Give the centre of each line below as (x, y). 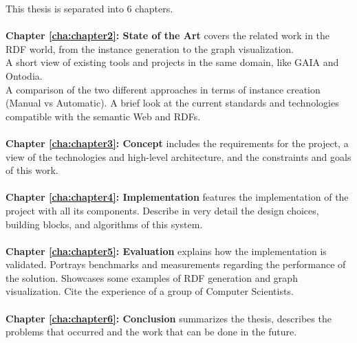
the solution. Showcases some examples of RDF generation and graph (152, 277)
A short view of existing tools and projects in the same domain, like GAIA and (172, 62)
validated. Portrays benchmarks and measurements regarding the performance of (176, 264)
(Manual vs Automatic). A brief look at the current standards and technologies (172, 103)
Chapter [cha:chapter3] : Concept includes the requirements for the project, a (177, 143)
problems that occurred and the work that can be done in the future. (151, 332)
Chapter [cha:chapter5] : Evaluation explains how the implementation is (166, 251)
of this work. (32, 170)
